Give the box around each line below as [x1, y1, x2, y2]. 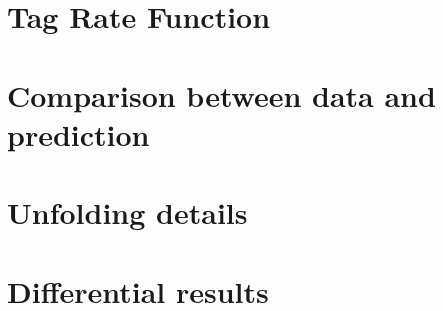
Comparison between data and [7, 74, 436, 115]
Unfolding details [7, 192, 248, 233]
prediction [7, 113, 150, 154]
